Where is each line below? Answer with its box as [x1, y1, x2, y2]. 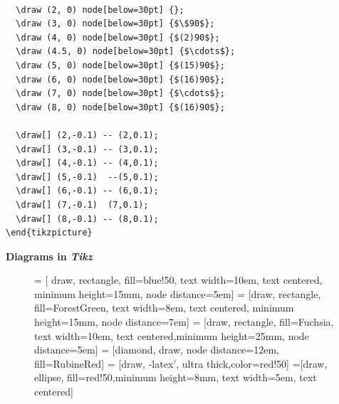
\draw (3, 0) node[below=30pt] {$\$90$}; [16, 18, 215, 29]
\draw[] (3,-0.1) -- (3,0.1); [16, 144, 159, 154]
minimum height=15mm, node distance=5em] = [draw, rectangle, [34, 286, 321, 301]
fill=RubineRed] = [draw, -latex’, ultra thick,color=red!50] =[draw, [34, 356, 328, 371]
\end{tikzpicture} [6, 228, 93, 238]
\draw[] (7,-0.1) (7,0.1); [16, 199, 149, 210]
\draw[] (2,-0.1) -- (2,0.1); [16, 129, 159, 140]
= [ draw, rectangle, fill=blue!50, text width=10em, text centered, [34, 272, 323, 287]
